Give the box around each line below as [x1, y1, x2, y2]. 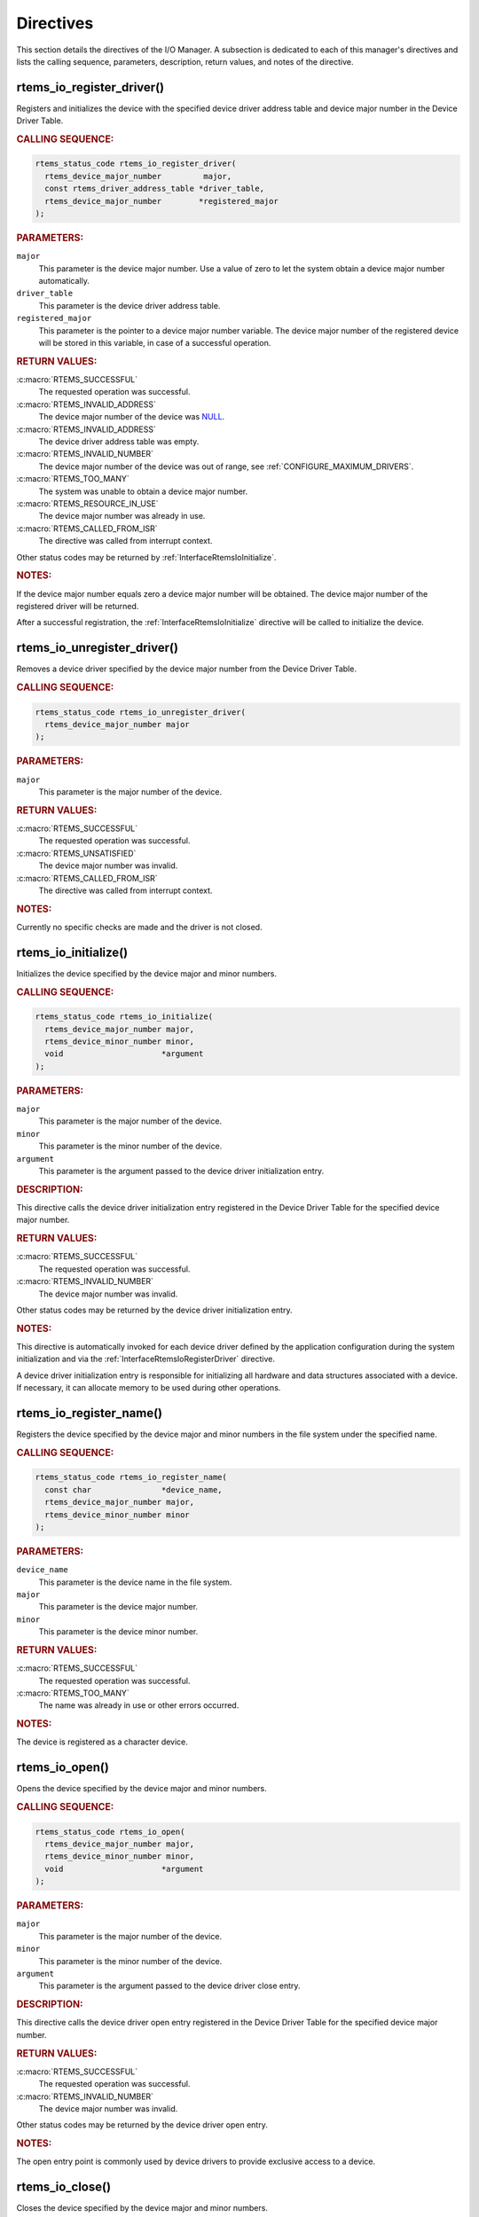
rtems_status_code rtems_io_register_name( [35, 1472, 228, 1483]
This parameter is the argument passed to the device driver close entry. [38, 1980, 301, 1991]
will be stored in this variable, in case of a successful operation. [38, 338, 271, 349]
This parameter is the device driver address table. [38, 300, 221, 310]
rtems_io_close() [16, 2180, 111, 2195]
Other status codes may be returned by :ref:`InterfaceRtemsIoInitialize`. [16, 552, 277, 562]
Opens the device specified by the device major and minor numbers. [16, 1783, 267, 1794]
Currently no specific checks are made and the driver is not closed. [16, 922, 263, 932]
